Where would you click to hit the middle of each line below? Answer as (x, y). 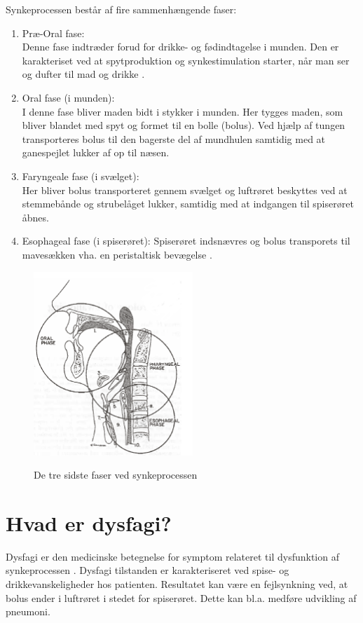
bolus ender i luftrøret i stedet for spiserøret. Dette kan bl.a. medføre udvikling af (181, 597)
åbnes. (35, 217)
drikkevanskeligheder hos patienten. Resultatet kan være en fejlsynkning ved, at (177, 584)
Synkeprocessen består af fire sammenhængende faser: (121, 9)
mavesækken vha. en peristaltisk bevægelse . (117, 254)
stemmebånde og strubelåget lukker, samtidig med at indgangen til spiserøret (188, 204)
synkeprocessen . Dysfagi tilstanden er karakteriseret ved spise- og (148, 570)
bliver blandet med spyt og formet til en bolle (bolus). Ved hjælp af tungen (184, 125)
